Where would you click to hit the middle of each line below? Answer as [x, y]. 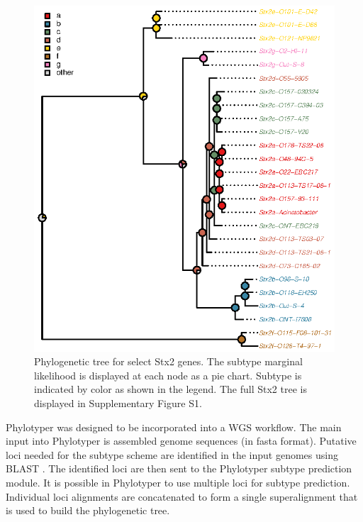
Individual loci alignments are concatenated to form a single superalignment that [182, 496]
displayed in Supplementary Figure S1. [118, 403]
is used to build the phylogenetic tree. [88, 510]
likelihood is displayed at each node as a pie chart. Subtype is [168, 375]
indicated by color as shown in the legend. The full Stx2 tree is [171, 389]
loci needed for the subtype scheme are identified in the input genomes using [172, 454]
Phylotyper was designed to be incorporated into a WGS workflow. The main [174, 427]
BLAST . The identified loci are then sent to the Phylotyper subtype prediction [179, 468]
